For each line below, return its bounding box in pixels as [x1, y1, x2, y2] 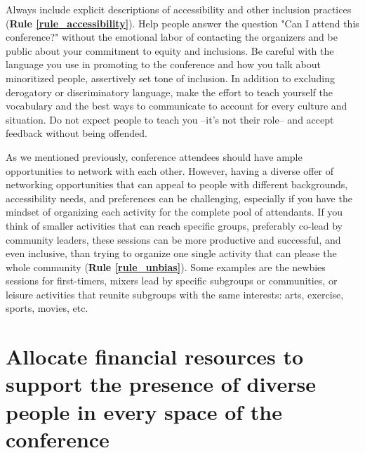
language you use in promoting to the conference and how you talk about [6, 57, 321, 72]
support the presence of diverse [6, 369, 316, 398]
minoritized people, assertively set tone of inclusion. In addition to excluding [6, 70, 336, 85]
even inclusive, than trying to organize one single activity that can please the [6, 246, 337, 261]
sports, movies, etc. [6, 301, 88, 315]
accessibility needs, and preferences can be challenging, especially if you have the [6, 190, 352, 205]
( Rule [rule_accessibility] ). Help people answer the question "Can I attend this [6, 15, 359, 30]
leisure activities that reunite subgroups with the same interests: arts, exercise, [6, 287, 344, 301]
